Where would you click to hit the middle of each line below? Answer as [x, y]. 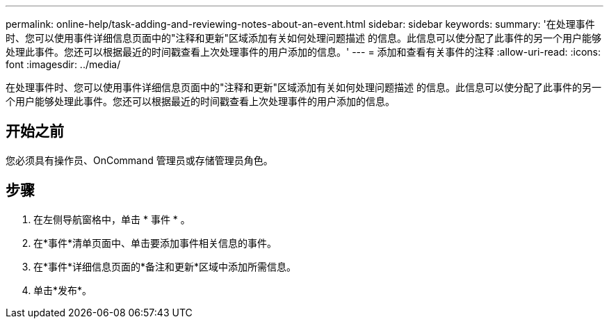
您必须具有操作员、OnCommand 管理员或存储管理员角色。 [139, 160]
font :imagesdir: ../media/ [63, 64]
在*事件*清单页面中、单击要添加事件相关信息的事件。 [155, 243]
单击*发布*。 [63, 290]
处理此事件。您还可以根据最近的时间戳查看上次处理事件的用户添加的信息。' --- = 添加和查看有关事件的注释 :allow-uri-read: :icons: [303, 52]
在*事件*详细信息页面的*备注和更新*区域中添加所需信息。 [165, 266]
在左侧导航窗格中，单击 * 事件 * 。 [112, 219]
